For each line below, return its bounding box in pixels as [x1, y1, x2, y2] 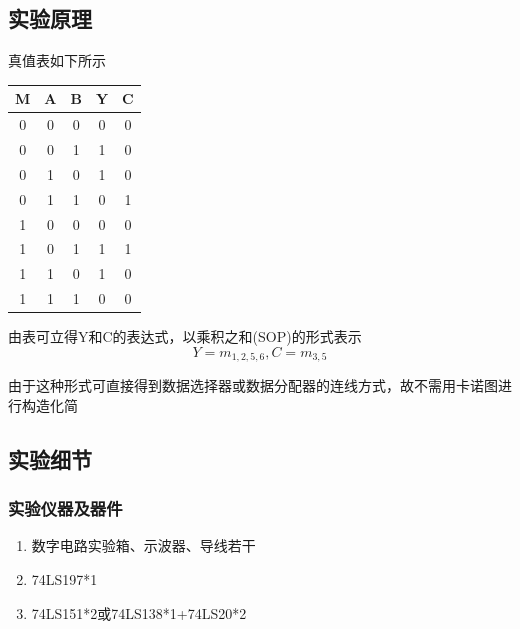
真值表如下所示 [8, 50, 106, 71]
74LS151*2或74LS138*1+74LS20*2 [31, 602, 247, 623]
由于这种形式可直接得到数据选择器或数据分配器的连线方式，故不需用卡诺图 [8, 375, 498, 396]
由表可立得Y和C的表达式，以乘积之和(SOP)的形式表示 [8, 326, 362, 347]
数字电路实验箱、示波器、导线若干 [31, 535, 256, 556]
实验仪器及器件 [8, 496, 123, 521]
